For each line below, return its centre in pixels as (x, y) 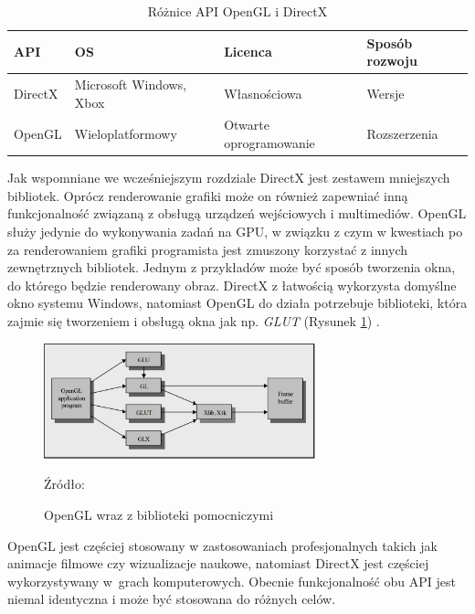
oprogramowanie (269, 143)
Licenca (248, 52)
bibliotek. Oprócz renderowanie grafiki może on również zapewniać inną (208, 195)
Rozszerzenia (402, 134)
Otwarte (247, 125)
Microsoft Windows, (131, 85)
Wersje (385, 93)
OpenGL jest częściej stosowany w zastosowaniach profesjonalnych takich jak (222, 545)
